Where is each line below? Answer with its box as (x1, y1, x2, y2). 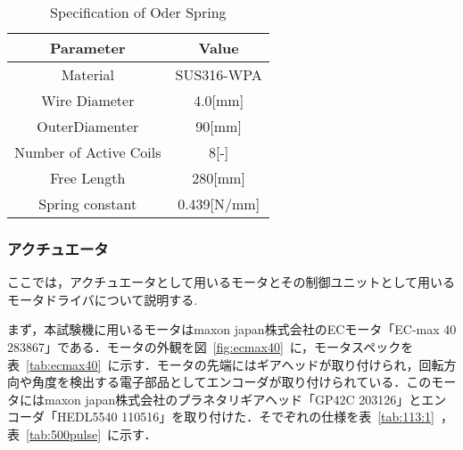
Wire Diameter (41, 90, 135, 110)
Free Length (50, 168, 126, 188)
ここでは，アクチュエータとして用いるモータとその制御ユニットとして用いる (7, 273, 456, 291)
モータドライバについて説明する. (7, 290, 198, 308)
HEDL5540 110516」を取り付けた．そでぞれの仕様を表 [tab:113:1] (56, 407, 434, 426)
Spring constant (38, 193, 137, 214)
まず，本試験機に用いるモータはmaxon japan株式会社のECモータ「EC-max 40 (7, 320, 457, 339)
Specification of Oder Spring (50, 2, 227, 22)
